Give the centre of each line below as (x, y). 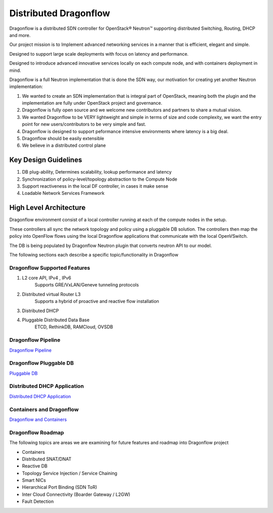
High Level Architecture (48, 208)
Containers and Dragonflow (44, 409)
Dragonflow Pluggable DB (42, 363)
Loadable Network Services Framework (63, 193)
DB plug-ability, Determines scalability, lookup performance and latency (97, 172)
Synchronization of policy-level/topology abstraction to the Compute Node (100, 179)
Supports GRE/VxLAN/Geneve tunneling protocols (87, 285)
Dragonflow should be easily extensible (63, 139)
